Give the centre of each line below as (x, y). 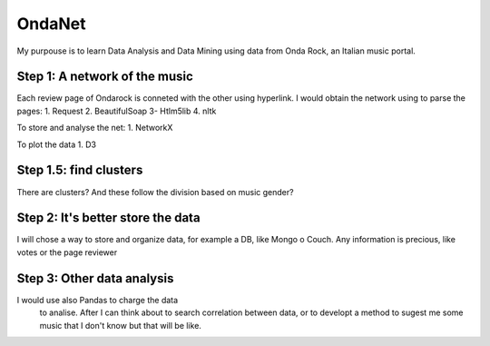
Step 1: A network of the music (105, 77)
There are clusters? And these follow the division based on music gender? (155, 192)
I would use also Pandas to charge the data (98, 300)
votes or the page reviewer (67, 252)
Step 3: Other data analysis (95, 278)
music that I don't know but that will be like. (120, 325)
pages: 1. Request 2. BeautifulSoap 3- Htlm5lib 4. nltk (117, 111)
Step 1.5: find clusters (80, 170)
